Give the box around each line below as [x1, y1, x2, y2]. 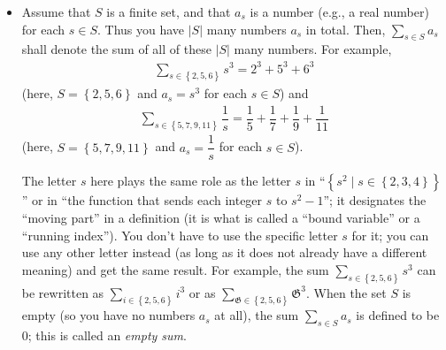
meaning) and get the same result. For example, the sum [21, 260, 329, 278]
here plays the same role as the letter [90, 171, 291, 190]
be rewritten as [21, 283, 104, 301]
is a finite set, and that [106, 3, 231, 20]
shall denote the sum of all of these [21, 40, 211, 58]
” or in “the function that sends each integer [21, 191, 263, 209]
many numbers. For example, [234, 40, 392, 58]
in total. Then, [305, 19, 386, 38]
